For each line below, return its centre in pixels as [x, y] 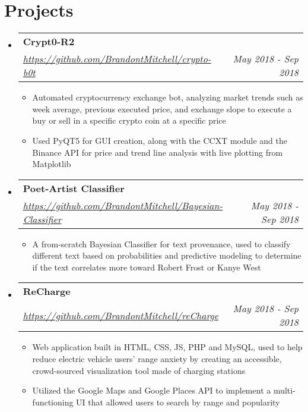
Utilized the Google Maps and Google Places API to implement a [152, 390]
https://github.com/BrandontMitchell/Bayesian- [123, 205]
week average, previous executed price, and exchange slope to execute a [162, 108]
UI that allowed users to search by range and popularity [178, 402]
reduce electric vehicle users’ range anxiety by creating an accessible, [157, 359]
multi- [284, 390]
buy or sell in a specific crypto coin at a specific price [129, 120]
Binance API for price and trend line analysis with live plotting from [158, 152]
